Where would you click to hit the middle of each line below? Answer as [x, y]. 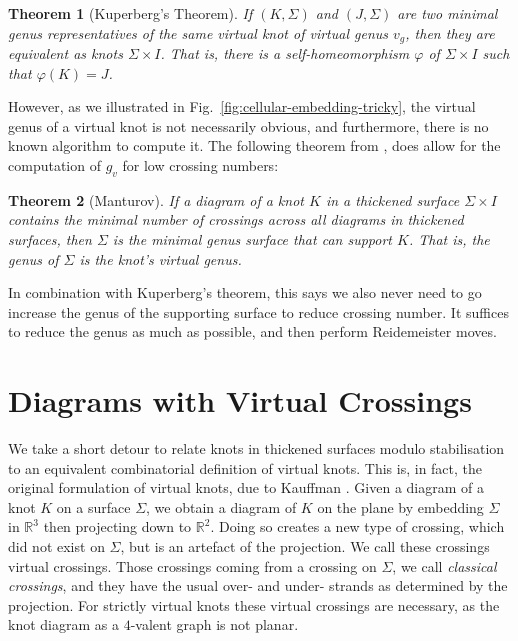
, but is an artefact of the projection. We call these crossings [305, 546]
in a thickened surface [392, 199]
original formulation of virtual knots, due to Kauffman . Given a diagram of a [246, 487]
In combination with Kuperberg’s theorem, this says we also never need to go [245, 292]
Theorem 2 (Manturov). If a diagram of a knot [156, 199]
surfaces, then [50, 239]
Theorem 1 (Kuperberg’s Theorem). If [130, 13]
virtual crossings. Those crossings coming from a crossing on [192, 565]
